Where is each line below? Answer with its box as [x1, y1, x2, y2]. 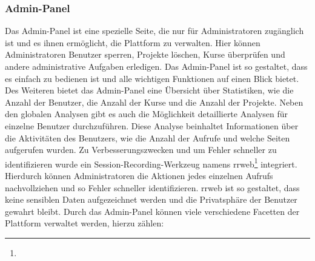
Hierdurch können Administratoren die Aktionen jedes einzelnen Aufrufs [5, 169, 273, 181]
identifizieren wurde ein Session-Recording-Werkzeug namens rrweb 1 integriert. [5, 155, 297, 170]
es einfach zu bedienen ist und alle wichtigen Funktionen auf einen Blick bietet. [5, 72, 299, 84]
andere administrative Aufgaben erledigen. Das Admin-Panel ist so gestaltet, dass [5, 60, 308, 72]
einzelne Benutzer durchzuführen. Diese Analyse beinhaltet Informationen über [5, 119, 299, 132]
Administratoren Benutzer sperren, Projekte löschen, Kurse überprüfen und [5, 48, 285, 61]
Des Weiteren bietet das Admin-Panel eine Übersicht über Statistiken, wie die [5, 84, 294, 97]
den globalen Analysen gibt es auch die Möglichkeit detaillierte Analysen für [5, 107, 288, 120]
